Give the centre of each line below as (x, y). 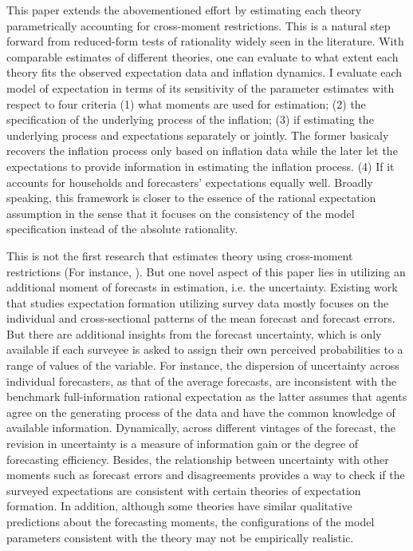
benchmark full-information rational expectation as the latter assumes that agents (207, 396)
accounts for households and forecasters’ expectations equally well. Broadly (190, 182)
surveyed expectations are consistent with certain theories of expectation (184, 490)
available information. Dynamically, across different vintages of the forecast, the (201, 428)
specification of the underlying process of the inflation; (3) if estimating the (190, 119)
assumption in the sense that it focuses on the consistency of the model (181, 213)
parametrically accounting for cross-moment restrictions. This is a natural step (199, 25)
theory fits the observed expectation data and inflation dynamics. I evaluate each (205, 72)
